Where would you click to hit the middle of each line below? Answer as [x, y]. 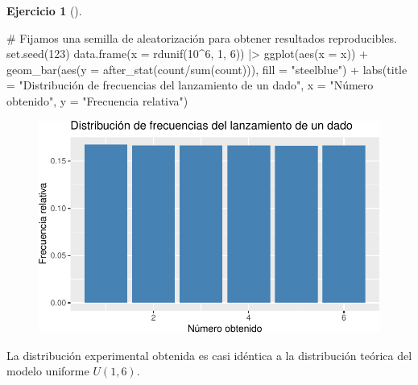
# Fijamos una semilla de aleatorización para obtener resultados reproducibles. [202, 37]
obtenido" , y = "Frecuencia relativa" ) [97, 100]
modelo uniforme [48, 371]
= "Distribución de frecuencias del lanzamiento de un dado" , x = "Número [190, 85]
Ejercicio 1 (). [44, 10]
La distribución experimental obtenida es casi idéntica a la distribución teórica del [209, 355]
